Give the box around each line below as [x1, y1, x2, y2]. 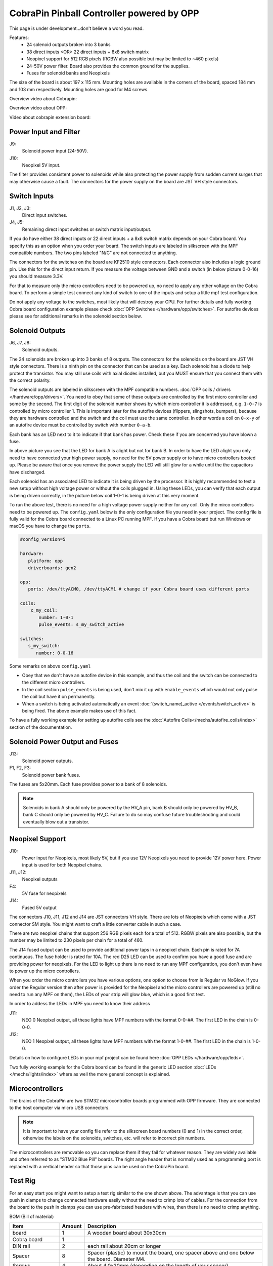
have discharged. [9, 469, 45, 475]
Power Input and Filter [9, 127, 80, 136]
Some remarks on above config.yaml [9, 663, 91, 669]
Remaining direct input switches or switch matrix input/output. [22, 226, 152, 232]
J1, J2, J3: [9, 205, 31, 211]
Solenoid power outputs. [22, 758, 73, 764]
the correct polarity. [9, 377, 51, 383]
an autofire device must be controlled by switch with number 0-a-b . [9, 422, 152, 428]
